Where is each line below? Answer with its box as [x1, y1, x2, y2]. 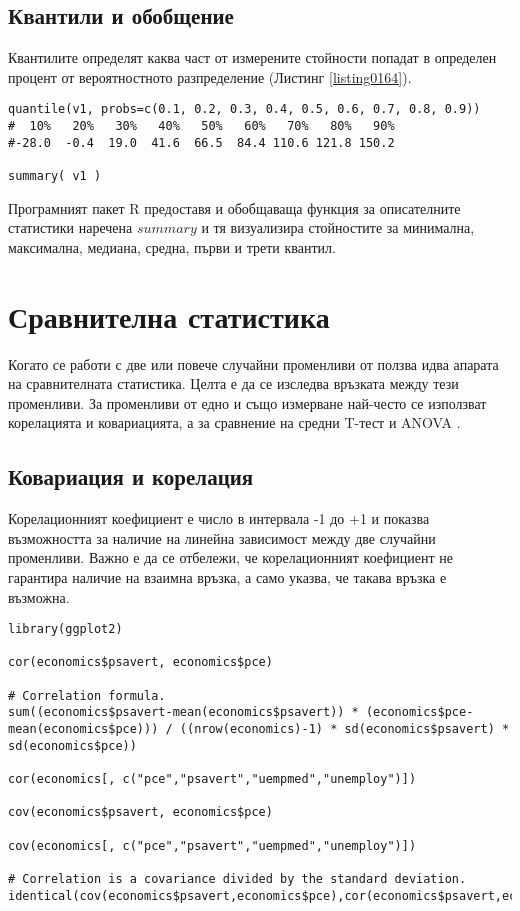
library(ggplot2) [8, 622, 123, 637]
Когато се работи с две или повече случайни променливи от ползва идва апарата [8, 353, 499, 374]
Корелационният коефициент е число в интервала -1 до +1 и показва [8, 508, 430, 529]
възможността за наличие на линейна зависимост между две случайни [8, 527, 436, 548]
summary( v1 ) [8, 169, 102, 184]
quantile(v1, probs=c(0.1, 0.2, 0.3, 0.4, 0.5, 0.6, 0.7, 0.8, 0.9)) [8, 102, 481, 117]
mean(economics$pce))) [8, 722, 159, 737]
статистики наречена [8, 217, 133, 238]
